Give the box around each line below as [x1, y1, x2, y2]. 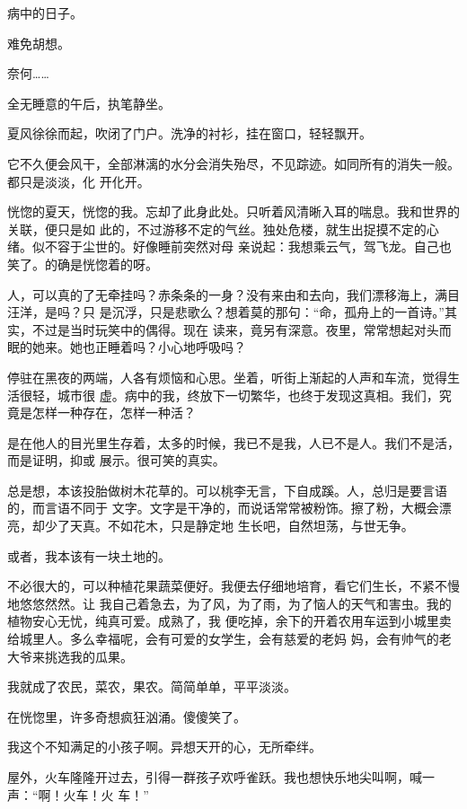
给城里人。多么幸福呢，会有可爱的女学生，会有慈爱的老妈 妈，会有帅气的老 [7, 629, 452, 648]
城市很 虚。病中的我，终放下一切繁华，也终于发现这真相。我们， [57, 385, 439, 404]
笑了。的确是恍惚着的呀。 [7, 254, 158, 273]
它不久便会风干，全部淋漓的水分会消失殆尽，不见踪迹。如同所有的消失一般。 [7, 154, 460, 172]
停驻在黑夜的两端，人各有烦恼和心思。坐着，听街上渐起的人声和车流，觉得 [7, 367, 447, 386]
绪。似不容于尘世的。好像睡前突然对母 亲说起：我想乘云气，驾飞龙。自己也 [7, 237, 452, 256]
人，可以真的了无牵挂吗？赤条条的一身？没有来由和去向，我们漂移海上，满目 [7, 285, 460, 303]
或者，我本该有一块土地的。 [7, 546, 171, 565]
